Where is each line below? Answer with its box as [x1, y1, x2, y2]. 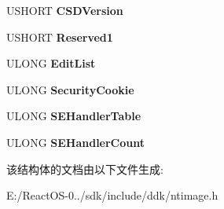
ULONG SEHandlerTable [6, 108, 141, 124]
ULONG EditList [6, 55, 96, 71]
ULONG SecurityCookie [6, 81, 134, 97]
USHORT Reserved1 [6, 28, 113, 45]
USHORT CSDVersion [6, 2, 123, 18]
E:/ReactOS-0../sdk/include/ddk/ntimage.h [6, 187, 218, 203]
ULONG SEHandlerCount [6, 134, 145, 150]
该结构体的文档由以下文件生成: [6, 160, 163, 177]
